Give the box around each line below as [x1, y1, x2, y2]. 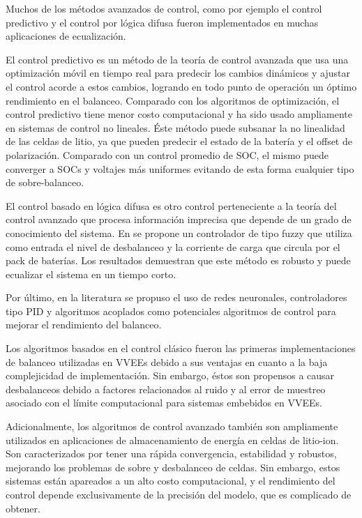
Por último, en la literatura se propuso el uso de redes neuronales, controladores [6, 290, 347, 305]
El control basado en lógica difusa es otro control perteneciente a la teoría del [6, 198, 337, 213]
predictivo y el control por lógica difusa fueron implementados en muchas [6, 15, 319, 29]
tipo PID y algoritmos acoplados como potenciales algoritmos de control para [6, 303, 336, 318]
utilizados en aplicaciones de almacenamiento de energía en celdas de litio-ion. [6, 432, 339, 447]
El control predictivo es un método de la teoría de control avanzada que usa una [6, 52, 349, 66]
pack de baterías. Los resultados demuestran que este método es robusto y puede [6, 253, 351, 268]
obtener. [6, 501, 40, 515]
